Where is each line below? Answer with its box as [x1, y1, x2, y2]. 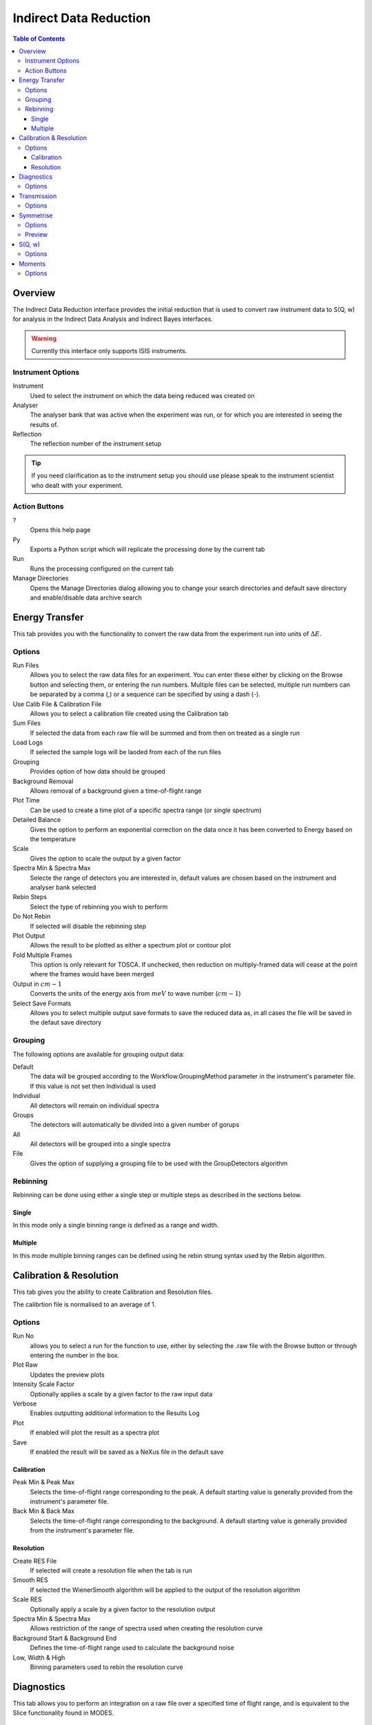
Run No [12, 1332, 34, 1340]
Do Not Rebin [12, 912, 51, 920]
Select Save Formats [12, 999, 72, 1007]
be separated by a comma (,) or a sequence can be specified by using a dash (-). [30, 690, 261, 698]
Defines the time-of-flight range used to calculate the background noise [30, 1644, 234, 1652]
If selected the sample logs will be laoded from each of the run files [30, 748, 222, 756]
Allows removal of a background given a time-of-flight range [30, 787, 202, 795]
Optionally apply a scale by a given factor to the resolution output [30, 1605, 216, 1613]
